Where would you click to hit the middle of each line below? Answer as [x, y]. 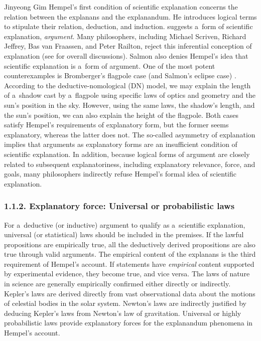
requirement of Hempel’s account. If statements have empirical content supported [129, 264]
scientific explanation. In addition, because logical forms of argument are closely [127, 154]
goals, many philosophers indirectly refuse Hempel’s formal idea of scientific [120, 174]
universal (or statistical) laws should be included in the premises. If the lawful [124, 234]
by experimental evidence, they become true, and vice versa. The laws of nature [127, 274]
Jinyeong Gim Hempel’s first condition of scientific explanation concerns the [121, 7]
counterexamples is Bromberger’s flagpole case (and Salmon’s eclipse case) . [120, 75]
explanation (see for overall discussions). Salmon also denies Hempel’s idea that [126, 55]
